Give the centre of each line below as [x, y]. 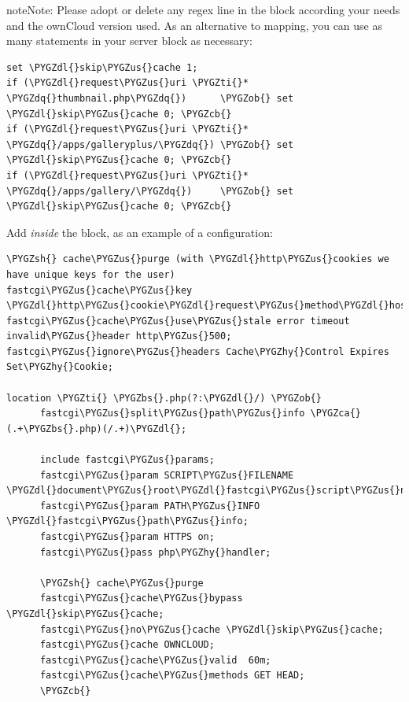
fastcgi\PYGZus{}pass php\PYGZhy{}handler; [155, 552]
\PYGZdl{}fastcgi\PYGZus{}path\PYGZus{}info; [127, 521]
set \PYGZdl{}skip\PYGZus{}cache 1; [102, 67]
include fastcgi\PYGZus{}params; [127, 460]
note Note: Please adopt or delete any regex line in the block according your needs [203, 9]
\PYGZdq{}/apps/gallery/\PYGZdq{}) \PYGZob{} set [150, 191]
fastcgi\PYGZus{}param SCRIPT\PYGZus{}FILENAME [167, 475]
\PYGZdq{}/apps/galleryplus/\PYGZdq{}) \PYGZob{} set [150, 144]
